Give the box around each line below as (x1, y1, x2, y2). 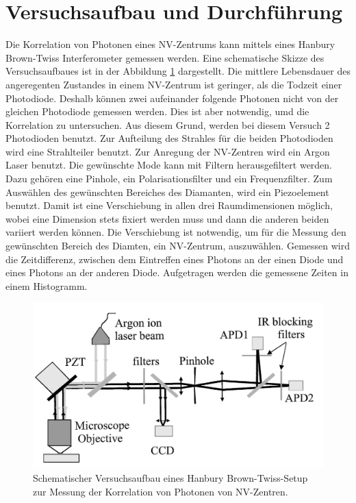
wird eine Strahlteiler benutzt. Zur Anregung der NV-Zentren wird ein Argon (5, 144, 330, 158)
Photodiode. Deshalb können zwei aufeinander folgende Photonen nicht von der (5, 90, 339, 105)
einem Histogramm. (5, 278, 88, 293)
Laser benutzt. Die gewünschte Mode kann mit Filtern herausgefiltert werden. (5, 158, 333, 172)
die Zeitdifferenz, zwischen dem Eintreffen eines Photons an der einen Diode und (5, 251, 344, 266)
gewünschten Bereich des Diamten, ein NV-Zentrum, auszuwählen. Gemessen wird (5, 238, 350, 253)
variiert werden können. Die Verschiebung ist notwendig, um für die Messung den (5, 225, 346, 239)
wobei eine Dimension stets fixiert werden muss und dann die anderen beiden (5, 211, 329, 225)
